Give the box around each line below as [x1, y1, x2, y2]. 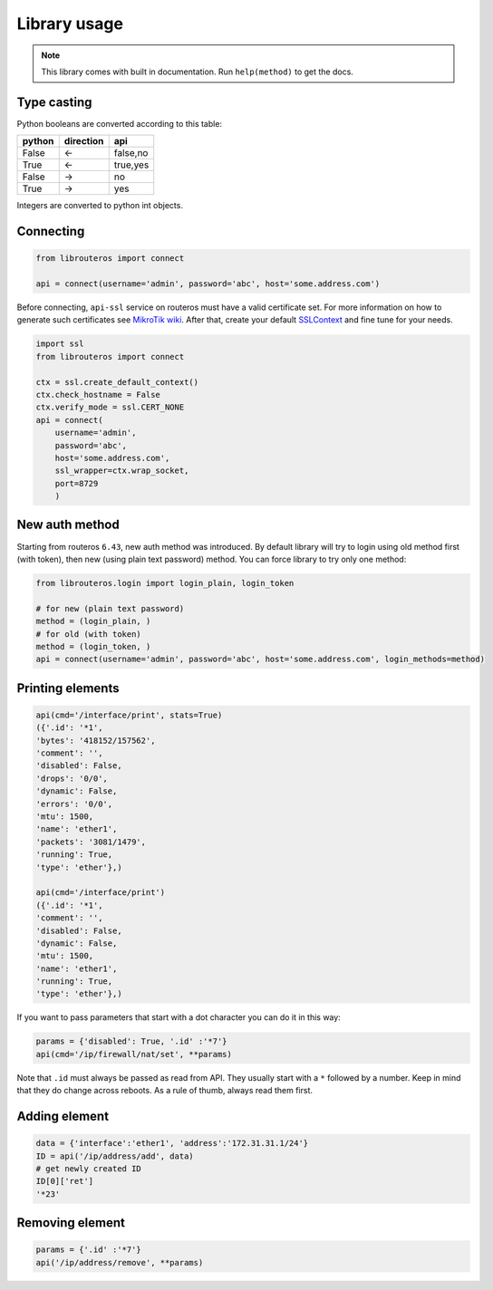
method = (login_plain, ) [35, 616, 151, 627]
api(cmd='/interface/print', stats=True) [35, 709, 223, 720]
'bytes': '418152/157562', [35, 735, 156, 746]
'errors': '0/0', [35, 798, 113, 809]
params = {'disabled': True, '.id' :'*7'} [35, 1036, 227, 1046]
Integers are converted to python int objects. [16, 200, 183, 211]
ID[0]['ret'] [35, 1176, 94, 1187]
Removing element [16, 1215, 126, 1231]
